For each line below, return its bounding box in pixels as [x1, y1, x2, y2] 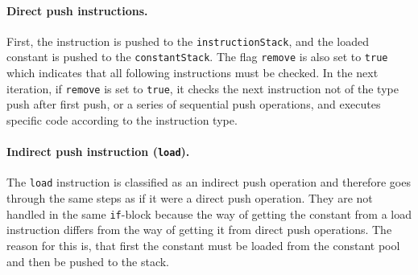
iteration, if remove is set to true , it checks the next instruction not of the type [6, 80, 399, 96]
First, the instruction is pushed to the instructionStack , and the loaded [6, 32, 369, 49]
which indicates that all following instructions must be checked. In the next [6, 64, 379, 81]
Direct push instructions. [6, 2, 148, 18]
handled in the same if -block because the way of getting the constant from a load [6, 205, 412, 222]
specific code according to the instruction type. [6, 111, 238, 128]
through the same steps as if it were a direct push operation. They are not [6, 190, 373, 207]
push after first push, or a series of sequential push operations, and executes [6, 96, 381, 113]
